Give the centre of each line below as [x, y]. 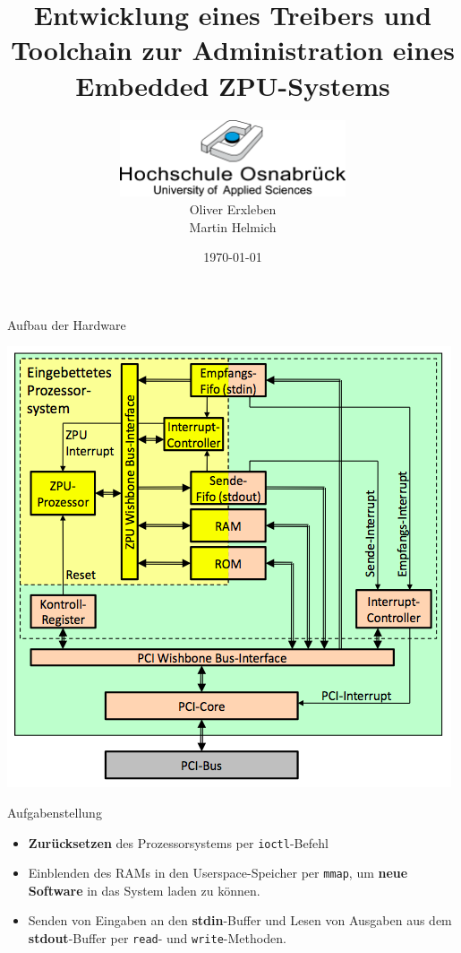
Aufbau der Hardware [67, 324]
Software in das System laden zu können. [144, 890]
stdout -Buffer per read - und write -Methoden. [157, 938]
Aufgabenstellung [55, 812]
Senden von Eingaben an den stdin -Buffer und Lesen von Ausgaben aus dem [240, 920]
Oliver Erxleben [233, 209]
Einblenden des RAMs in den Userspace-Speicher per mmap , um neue [218, 873]
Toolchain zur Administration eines [233, 50]
